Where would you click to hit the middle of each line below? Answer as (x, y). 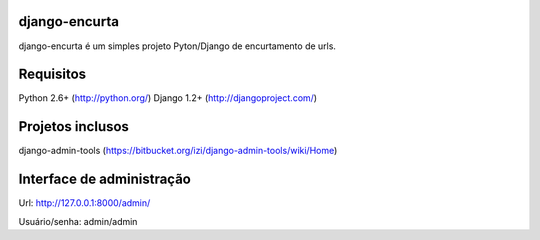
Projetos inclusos (74, 126)
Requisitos (52, 74)
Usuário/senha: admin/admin (78, 221)
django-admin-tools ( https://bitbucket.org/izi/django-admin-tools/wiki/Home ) (178, 151)
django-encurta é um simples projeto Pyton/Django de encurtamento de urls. (177, 46)
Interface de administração (105, 179)
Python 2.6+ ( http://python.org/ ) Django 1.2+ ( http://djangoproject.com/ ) (168, 98)
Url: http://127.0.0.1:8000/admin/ (84, 203)
